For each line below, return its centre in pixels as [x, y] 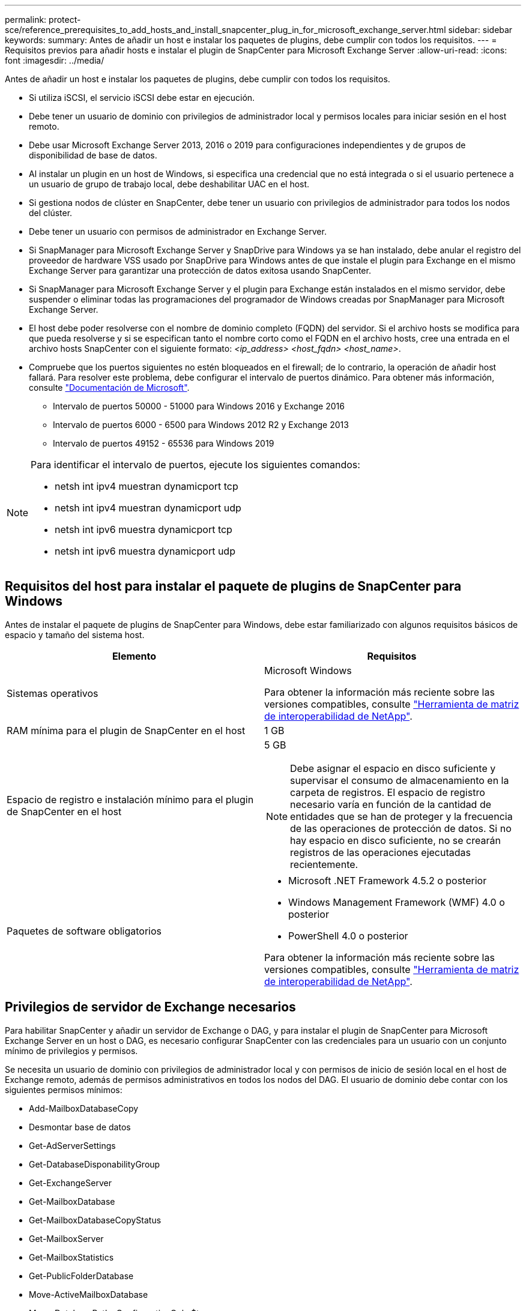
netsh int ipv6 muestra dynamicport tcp [144, 529]
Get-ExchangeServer [70, 1183]
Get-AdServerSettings [72, 1145]
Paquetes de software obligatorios [84, 931]
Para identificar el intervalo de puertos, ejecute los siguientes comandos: [195, 465]
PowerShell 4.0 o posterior [348, 936]
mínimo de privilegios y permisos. [71, 1050]
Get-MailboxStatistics [71, 1257]
